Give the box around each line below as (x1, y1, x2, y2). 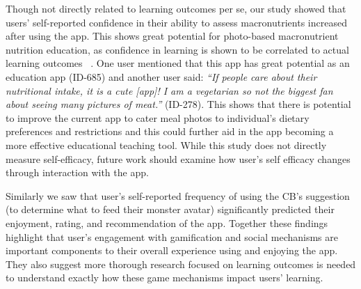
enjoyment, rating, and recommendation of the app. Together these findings (6, 215, 328, 230)
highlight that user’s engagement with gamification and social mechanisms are (6, 229, 339, 244)
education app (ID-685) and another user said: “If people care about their (6, 69, 317, 84)
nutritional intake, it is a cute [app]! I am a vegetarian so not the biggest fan (6, 83, 333, 97)
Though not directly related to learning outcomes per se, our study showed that (6, 1, 346, 15)
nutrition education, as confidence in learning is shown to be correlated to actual (6, 42, 349, 56)
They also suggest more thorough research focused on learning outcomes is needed (6, 256, 356, 271)
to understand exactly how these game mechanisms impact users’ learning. (6, 270, 323, 285)
